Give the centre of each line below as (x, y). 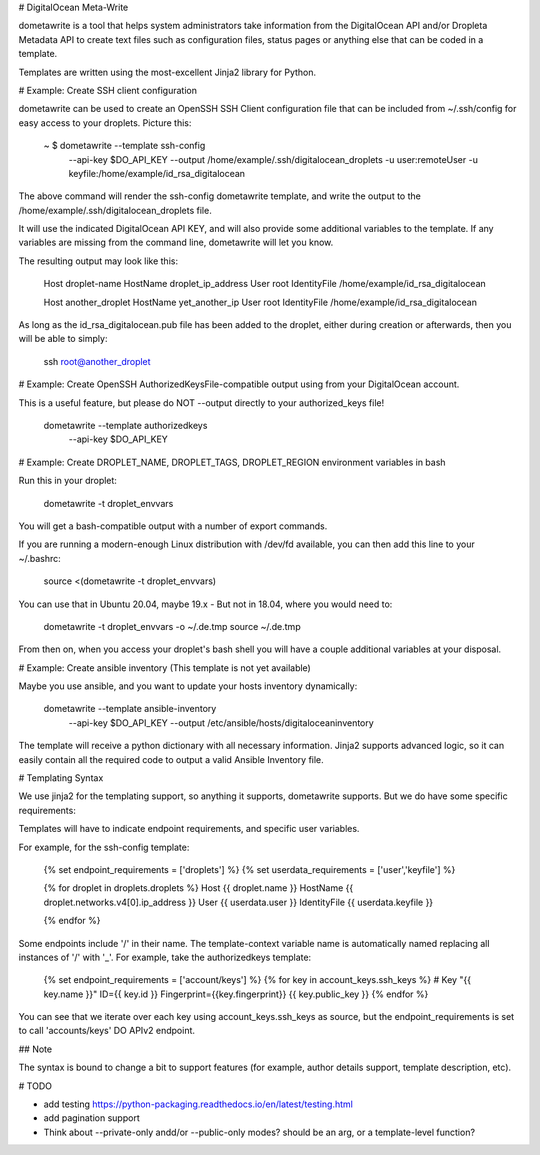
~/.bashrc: (40, 558)
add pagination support (91, 1118)
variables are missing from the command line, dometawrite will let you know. (176, 242)
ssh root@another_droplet (97, 361)
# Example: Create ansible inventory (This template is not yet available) (165, 667)
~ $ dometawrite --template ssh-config (124, 146)
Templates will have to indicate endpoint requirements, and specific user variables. (189, 829)
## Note (35, 1049)
